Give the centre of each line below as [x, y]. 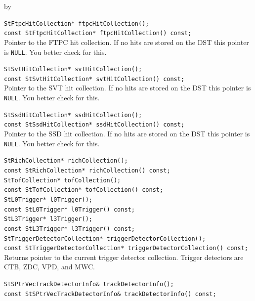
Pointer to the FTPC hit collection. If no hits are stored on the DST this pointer [127, 42]
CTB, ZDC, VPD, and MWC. [49, 267]
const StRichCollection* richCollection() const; [87, 170]
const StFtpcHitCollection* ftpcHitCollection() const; [98, 33]
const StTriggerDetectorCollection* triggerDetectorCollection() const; [126, 248]
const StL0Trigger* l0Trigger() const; [69, 209]
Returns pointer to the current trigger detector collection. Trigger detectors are [124, 257]
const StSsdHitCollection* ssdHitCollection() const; [94, 125]
